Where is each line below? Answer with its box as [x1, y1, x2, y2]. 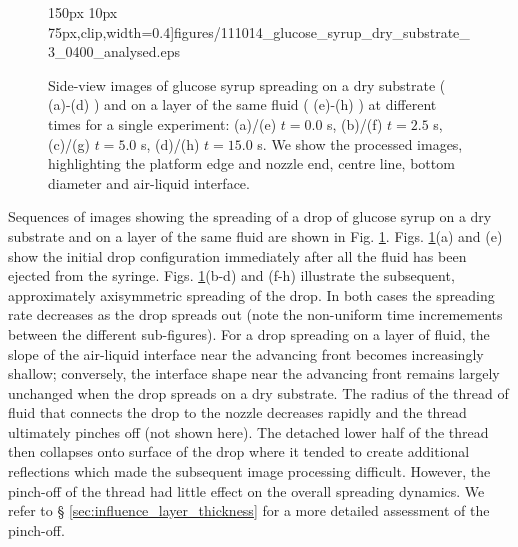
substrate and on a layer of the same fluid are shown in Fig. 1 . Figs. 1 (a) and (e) [8, 225, 503, 246]
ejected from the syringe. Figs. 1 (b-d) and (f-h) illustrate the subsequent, [8, 265, 455, 286]
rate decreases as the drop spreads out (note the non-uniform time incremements [8, 304, 503, 325]
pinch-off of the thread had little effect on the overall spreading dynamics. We [8, 480, 485, 501]
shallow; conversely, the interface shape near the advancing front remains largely [8, 363, 500, 384]
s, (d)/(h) [140, 133, 200, 154]
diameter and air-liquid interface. [48, 172, 250, 193]
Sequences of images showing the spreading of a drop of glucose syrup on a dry [8, 206, 492, 227]
